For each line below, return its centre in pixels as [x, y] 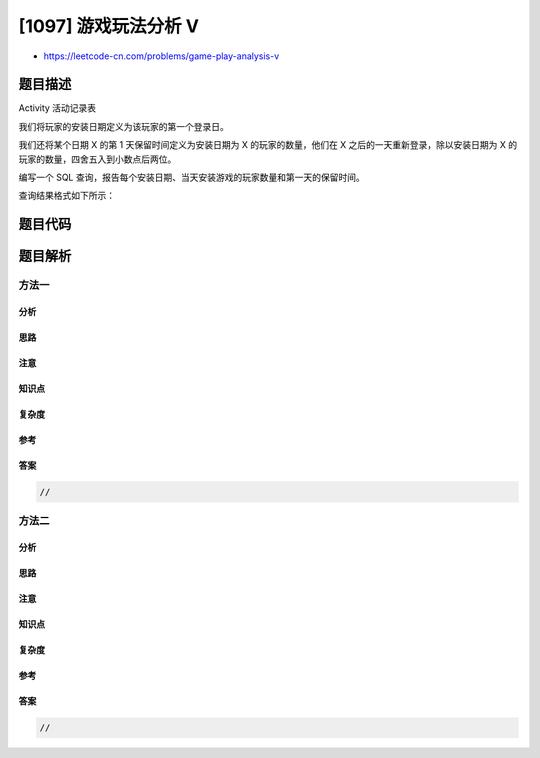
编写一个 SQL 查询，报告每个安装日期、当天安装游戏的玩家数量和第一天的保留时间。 [191, 177]
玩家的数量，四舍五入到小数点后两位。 [97, 159]
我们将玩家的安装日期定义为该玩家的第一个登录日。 [123, 126]
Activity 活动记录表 [57, 108]
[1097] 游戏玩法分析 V [109, 26]
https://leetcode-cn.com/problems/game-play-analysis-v [161, 56]
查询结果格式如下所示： [66, 196]
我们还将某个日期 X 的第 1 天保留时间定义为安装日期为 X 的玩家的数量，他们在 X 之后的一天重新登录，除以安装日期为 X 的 [268, 145]
